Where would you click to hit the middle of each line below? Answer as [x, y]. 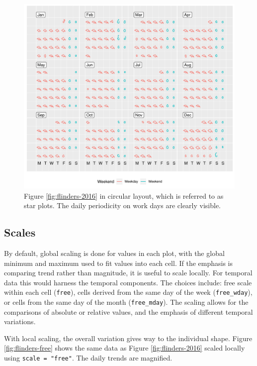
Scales [20, 232]
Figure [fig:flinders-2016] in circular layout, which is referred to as [124, 195]
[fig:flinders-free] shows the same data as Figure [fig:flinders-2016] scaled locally [125, 348]
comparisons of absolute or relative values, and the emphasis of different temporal [128, 311]
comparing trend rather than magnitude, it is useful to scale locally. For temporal [128, 273]
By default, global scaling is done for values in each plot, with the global [114, 253]
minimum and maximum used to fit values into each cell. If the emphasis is [118, 263]
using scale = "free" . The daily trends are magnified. [88, 358]
